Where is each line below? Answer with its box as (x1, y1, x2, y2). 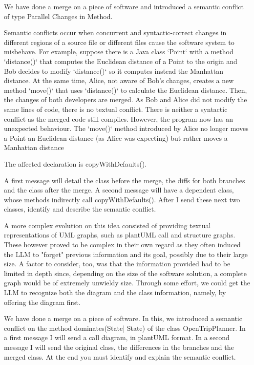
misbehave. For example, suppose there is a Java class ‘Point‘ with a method (4, 46, 233, 57)
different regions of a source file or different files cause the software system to (4, 37, 234, 47)
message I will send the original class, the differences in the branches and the (4, 342, 234, 352)
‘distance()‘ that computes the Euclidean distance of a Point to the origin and (4, 56, 237, 66)
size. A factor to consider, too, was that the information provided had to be (4, 258, 231, 269)
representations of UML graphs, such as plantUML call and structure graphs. (4, 230, 235, 240)
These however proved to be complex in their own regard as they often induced (4, 239, 241, 250)
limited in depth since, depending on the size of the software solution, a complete (4, 268, 247, 278)
